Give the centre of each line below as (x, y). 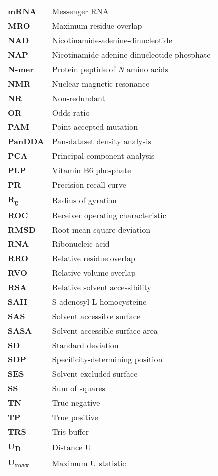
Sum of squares (78, 388)
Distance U (71, 447)
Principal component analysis (103, 156)
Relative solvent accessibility (102, 287)
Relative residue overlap (94, 258)
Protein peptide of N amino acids (110, 69)
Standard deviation (85, 345)
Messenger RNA (80, 11)
